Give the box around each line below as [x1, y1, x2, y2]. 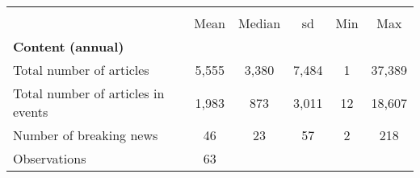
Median [238, 14, 281, 32]
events [13, 102, 48, 121]
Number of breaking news [13, 126, 158, 144]
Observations [13, 149, 86, 168]
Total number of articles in [13, 84, 165, 102]
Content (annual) [13, 37, 124, 56]
